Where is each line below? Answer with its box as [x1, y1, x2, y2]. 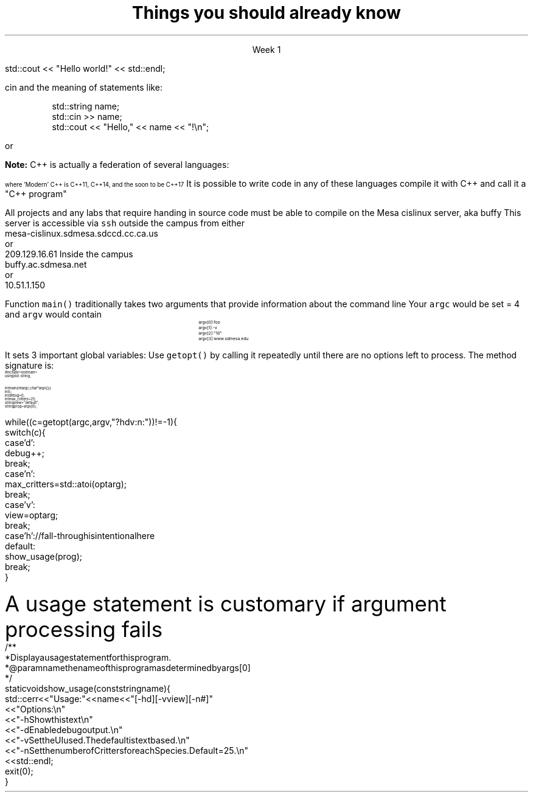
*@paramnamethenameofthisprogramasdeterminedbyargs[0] [5, 662, 251, 673]
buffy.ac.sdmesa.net [5, 259, 87, 270]
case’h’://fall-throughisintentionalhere [5, 530, 155, 541]
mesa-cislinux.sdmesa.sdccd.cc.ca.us [5, 228, 158, 238]
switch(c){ [5, 426, 46, 437]
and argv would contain [5, 308, 102, 319]
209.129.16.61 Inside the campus [5, 248, 133, 259]
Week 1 [252, 44, 281, 55]
